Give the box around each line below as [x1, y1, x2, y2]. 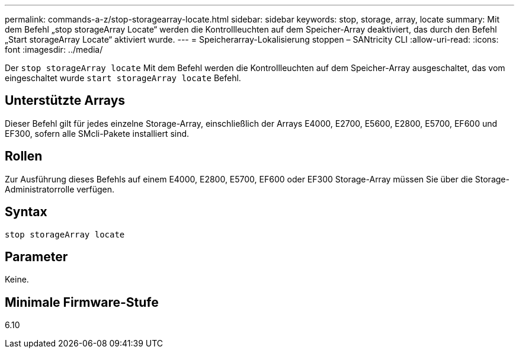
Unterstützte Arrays [5, 93, 126, 108]
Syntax [5, 204, 47, 220]
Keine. [5, 274, 29, 285]
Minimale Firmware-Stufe [5, 294, 159, 310]
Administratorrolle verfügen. [5, 184, 115, 194]
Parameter [5, 249, 68, 264]
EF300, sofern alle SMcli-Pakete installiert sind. [5, 128, 190, 139]
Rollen [5, 149, 43, 164]
